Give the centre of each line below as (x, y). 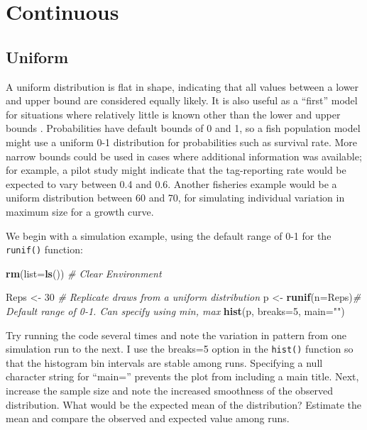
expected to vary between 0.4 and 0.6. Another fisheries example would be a (171, 183)
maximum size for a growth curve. (80, 211)
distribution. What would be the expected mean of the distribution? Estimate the (184, 404)
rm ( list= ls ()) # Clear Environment (84, 273)
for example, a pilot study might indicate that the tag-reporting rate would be (176, 170)
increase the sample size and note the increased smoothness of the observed (170, 390)
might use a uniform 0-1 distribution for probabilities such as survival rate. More (182, 142)
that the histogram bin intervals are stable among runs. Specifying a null (164, 362)
